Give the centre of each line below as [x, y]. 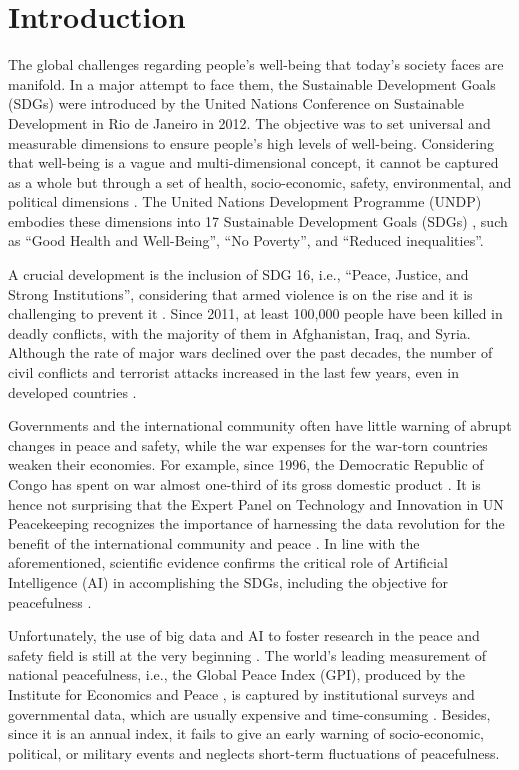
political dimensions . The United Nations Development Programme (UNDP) [245, 201]
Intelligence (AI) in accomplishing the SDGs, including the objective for [228, 581]
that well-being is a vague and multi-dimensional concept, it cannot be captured [253, 162]
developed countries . [72, 391]
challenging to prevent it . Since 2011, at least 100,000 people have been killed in [255, 313]
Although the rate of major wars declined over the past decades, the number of [250, 352]
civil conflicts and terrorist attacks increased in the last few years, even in [233, 372]
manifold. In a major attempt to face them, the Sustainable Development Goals [252, 83]
